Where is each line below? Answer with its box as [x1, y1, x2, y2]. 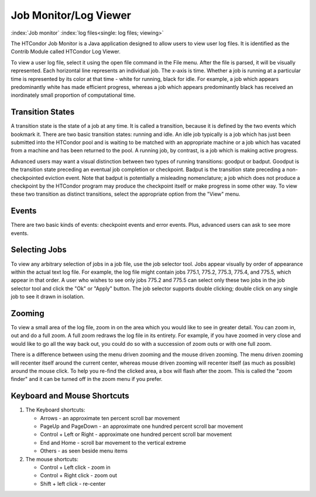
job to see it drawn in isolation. [11, 293, 85, 300]
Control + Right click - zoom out [40, 472, 117, 479]
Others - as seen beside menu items [40, 447, 128, 454]
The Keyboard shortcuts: [25, 406, 85, 413]
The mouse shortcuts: [25, 455, 78, 462]
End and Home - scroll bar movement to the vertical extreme [40, 439, 187, 446]
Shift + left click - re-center [40, 480, 106, 487]
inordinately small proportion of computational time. [11, 91, 136, 99]
